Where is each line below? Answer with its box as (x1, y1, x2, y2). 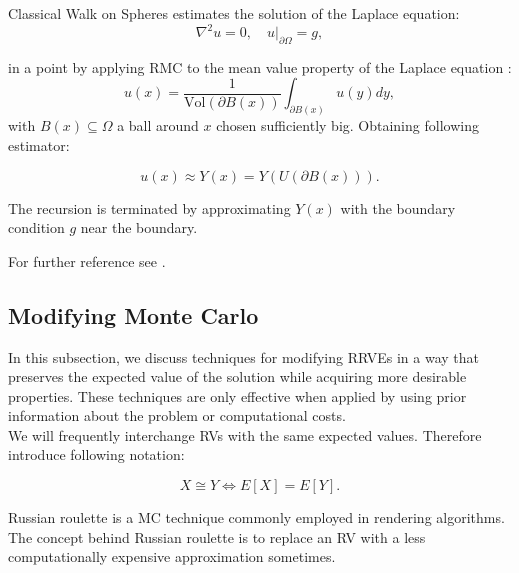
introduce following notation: (8, 444, 185, 465)
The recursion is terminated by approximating (8, 197, 291, 218)
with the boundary (340, 197, 456, 218)
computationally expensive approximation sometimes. (8, 546, 336, 567)
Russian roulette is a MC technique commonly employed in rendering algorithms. (8, 507, 505, 528)
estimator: (8, 134, 70, 155)
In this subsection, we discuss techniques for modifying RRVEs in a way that (8, 346, 480, 367)
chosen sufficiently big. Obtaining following (216, 115, 479, 136)
